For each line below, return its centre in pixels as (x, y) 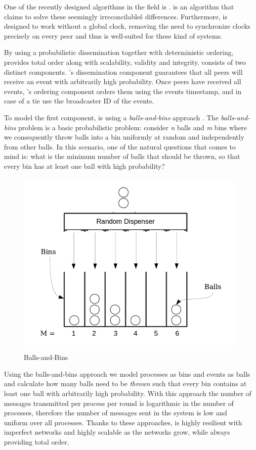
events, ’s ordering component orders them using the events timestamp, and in (123, 91)
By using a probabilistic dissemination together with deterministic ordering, (119, 52)
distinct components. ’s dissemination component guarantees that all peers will (123, 72)
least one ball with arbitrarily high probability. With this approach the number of (128, 393)
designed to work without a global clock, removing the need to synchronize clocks (127, 26)
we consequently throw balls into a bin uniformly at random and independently (124, 137)
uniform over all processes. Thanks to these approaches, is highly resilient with (123, 422)
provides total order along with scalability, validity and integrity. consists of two (125, 62)
